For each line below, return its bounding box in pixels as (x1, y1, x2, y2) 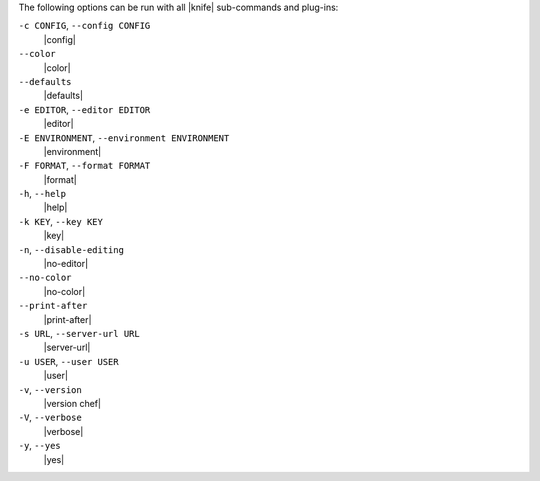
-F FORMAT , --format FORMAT (18, 160, 151, 172)
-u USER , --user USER (18, 355, 119, 367)
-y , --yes (18, 440, 61, 452)
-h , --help (18, 188, 67, 200)
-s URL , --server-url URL (18, 327, 140, 339)
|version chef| (43, 397, 102, 409)
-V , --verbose (18, 411, 82, 424)
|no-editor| (43, 258, 89, 270)
